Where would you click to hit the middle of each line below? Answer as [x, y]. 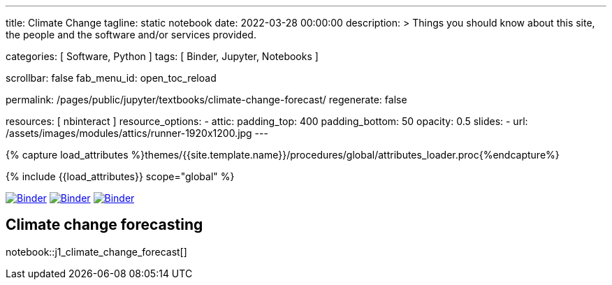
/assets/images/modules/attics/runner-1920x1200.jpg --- [137, 133]
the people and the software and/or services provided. [131, 35]
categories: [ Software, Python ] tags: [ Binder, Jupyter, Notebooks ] [162, 56]
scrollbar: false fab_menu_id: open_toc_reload [111, 78]
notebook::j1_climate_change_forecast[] [96, 251]
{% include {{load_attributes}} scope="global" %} [120, 176]
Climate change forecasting [104, 225]
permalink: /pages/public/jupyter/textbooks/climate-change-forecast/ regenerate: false [206, 100]
